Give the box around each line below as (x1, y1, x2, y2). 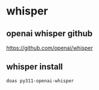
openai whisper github (6, 28, 93, 39)
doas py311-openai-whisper (6, 77, 74, 84)
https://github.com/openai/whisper (6, 44, 94, 51)
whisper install (6, 62, 63, 72)
